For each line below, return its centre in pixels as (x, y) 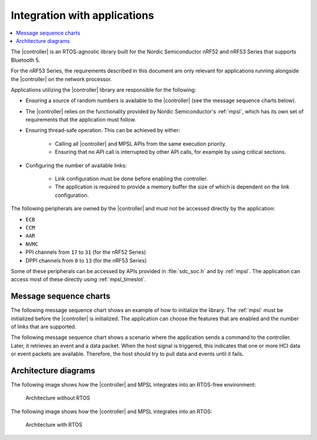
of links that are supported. (43, 327)
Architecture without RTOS (58, 398)
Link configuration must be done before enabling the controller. (131, 179)
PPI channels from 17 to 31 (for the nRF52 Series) (86, 252)
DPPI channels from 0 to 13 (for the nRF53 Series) (86, 260)
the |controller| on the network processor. (61, 79)
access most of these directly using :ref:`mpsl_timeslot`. (78, 280)
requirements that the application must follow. (81, 120)
